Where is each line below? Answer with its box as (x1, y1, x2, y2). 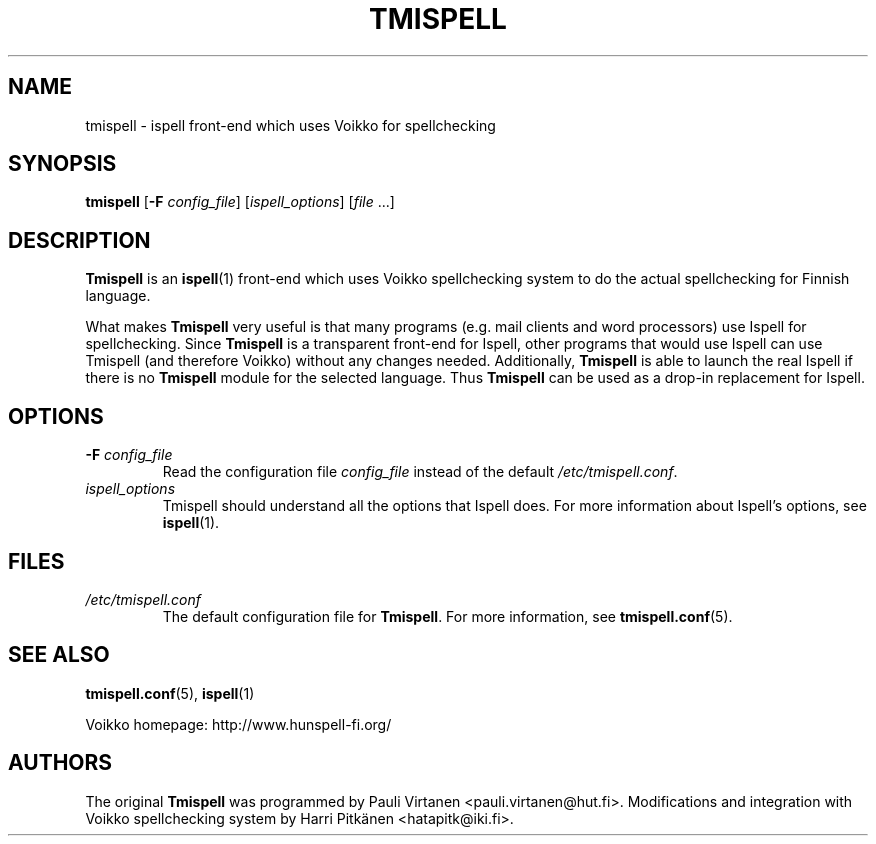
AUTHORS (8, 750, 113, 776)
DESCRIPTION (8, 227, 151, 253)
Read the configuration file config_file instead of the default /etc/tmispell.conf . (162, 463, 678, 481)
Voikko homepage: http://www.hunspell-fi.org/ (85, 715, 392, 733)
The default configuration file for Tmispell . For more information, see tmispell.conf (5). (162, 607, 733, 625)
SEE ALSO (8, 642, 110, 668)
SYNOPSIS (8, 151, 117, 177)
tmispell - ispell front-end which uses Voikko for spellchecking (85, 116, 496, 134)
